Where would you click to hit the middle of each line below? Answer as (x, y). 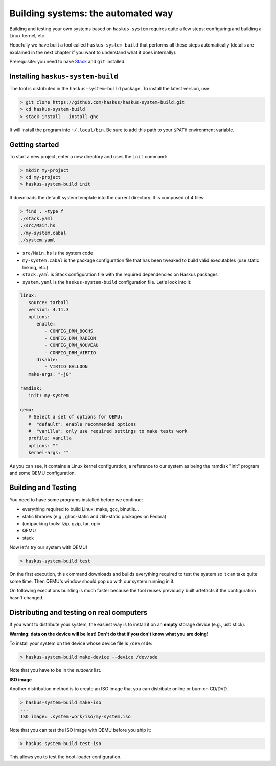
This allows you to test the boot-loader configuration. (65, 757)
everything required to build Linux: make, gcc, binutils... (81, 509)
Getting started (34, 144)
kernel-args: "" (49, 453)
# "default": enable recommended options (82, 424)
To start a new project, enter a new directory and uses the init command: (88, 156)
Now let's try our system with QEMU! (48, 547)
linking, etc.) (35, 267)
